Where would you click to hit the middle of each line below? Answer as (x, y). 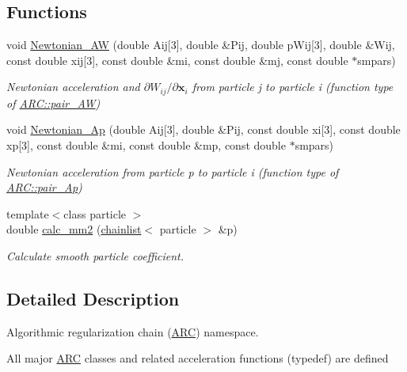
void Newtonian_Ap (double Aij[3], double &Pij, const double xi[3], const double (203, 129)
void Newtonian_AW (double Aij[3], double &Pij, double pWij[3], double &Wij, (201, 45)
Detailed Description (93, 298)
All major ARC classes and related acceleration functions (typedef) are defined (198, 358)
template (28, 213)
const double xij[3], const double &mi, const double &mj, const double (177, 60)
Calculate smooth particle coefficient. (95, 256)
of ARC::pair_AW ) (53, 102)
